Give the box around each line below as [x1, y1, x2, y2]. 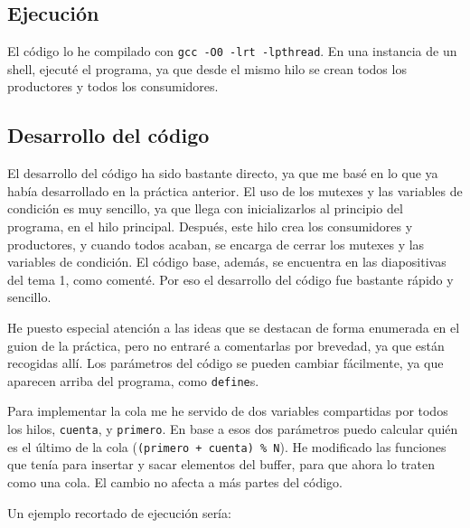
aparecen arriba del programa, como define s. [7, 371, 259, 390]
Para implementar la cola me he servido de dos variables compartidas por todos [7, 401, 448, 420]
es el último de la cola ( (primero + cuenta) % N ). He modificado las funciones [7, 437, 446, 456]
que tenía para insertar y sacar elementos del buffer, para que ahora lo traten [7, 455, 436, 474]
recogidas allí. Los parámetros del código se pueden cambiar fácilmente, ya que [7, 354, 444, 372]
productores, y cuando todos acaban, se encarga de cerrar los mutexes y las [7, 234, 425, 253]
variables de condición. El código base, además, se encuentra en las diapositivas [7, 252, 446, 271]
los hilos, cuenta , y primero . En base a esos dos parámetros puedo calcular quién [7, 420, 458, 438]
